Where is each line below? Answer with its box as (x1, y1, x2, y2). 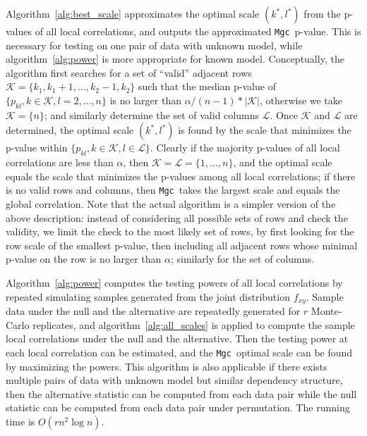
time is (6, 413, 35, 428)
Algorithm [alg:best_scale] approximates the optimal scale (6, 6, 260, 20)
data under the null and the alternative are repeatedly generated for (6, 304, 301, 318)
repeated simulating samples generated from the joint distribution (6, 289, 290, 304)
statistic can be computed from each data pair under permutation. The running (6, 400, 350, 415)
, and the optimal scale (233, 155, 332, 170)
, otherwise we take (259, 93, 343, 108)
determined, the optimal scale (6, 123, 134, 137)
